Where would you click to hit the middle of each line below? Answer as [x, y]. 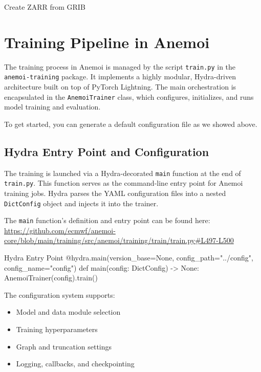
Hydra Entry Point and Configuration [107, 151]
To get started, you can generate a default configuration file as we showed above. [131, 124]
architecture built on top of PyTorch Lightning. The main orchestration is [120, 87]
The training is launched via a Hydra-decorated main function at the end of [123, 173]
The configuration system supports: [60, 294]
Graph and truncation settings [64, 346]
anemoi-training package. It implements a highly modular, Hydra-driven [120, 76]
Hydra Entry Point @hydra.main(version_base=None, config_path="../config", [129, 258]
